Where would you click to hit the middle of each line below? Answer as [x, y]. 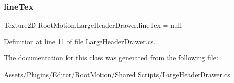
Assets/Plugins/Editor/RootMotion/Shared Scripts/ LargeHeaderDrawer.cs [117, 74]
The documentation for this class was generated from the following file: [111, 58]
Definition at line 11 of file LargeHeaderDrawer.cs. [80, 41]
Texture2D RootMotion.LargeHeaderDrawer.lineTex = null [93, 25]
